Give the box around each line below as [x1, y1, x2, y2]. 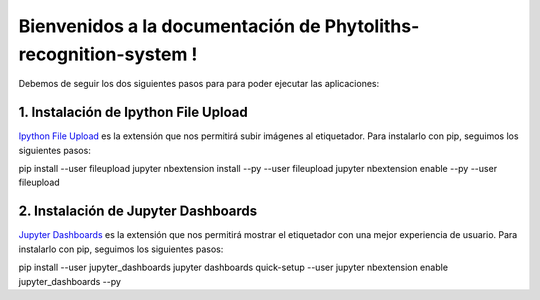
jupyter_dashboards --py [18, 275, 122, 287]
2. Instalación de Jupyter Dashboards [18, 203, 258, 220]
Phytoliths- [324, 15, 420, 37]
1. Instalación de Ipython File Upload [18, 104, 249, 121]
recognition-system [18, 43, 188, 65]
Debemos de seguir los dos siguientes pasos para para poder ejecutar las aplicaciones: [18, 78, 380, 90]
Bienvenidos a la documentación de [18, 15, 321, 37]
